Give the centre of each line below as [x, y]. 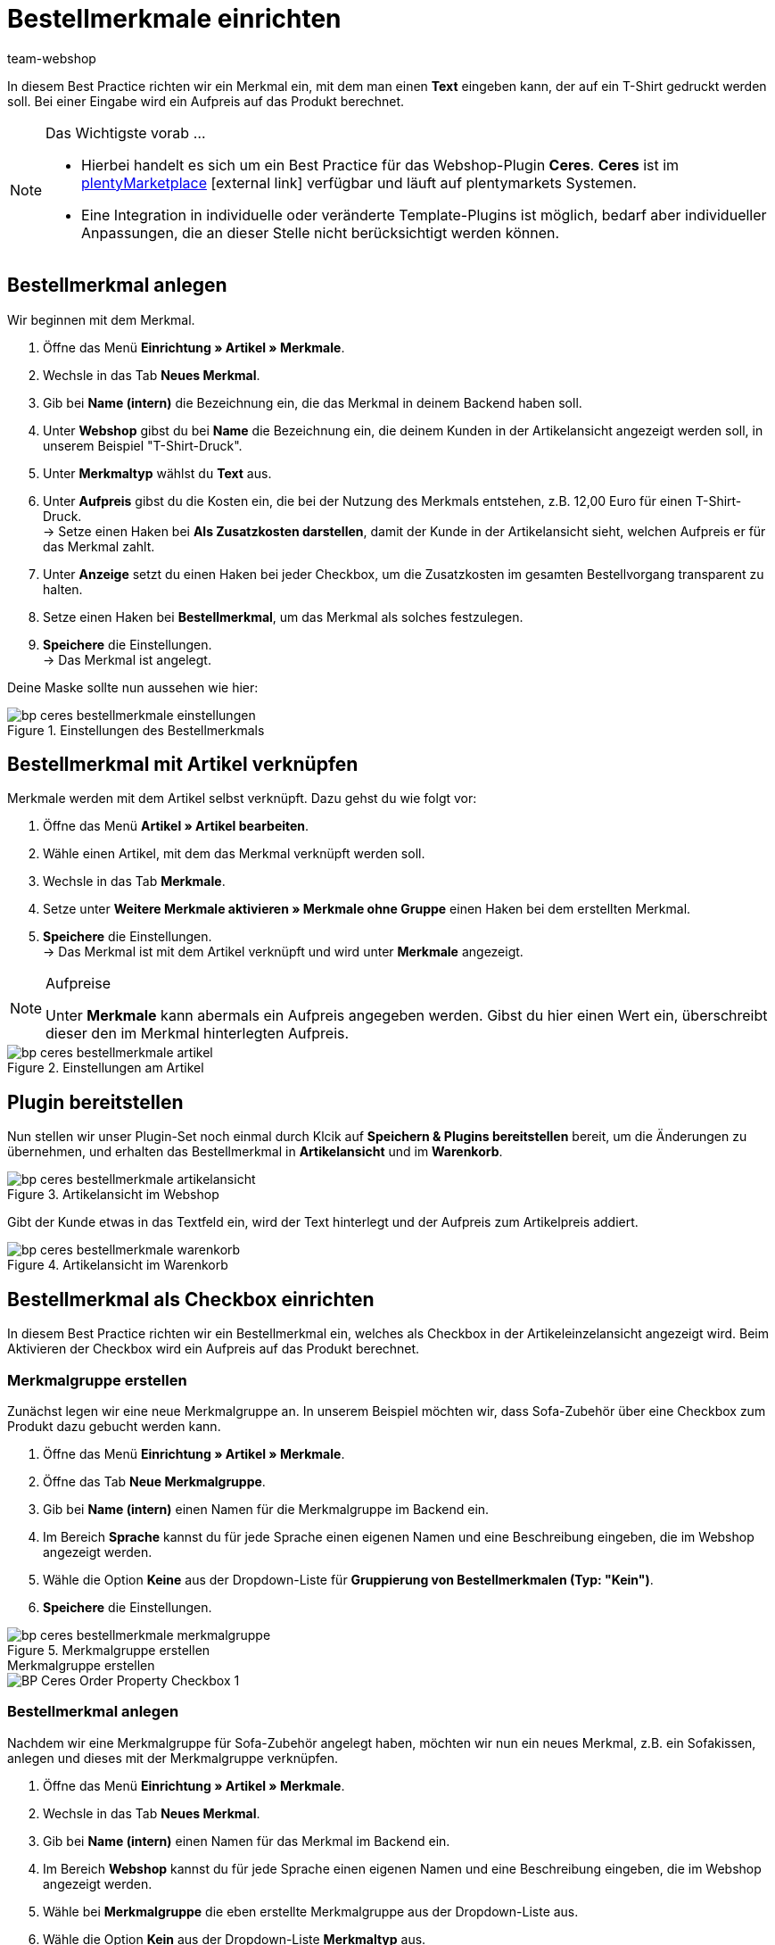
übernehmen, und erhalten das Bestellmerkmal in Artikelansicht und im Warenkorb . [255, 1152]
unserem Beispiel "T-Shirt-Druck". [143, 445]
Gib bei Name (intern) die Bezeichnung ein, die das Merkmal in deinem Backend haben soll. [313, 402]
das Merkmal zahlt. [99, 546]
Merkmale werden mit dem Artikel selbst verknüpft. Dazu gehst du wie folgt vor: [242, 799]
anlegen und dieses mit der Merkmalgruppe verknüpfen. [173, 1758]
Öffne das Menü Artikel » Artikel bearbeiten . [176, 826]
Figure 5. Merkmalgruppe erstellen [109, 1650]
